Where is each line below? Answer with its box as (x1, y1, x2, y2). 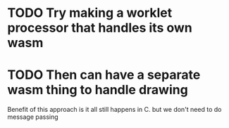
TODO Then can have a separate (7, 67, 201, 83)
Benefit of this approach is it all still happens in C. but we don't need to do (7, 105, 222, 114)
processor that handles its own (7, 20, 192, 36)
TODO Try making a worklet (7, 5, 173, 21)
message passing (7, 113, 58, 121)
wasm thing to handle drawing (7, 82, 188, 98)
